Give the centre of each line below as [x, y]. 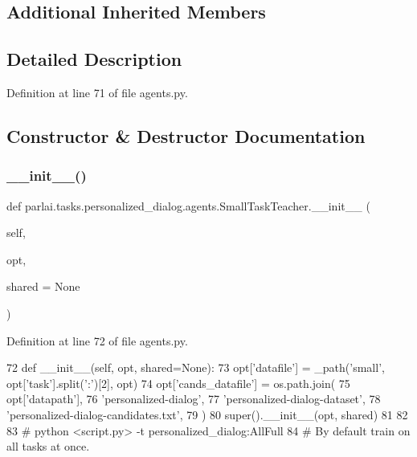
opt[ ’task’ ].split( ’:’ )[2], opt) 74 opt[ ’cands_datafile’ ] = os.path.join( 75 [178, 383]
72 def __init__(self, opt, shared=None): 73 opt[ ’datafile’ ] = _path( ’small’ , [196, 367]
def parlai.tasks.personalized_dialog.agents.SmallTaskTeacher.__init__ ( [188, 205]
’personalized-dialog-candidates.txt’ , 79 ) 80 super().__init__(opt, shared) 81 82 [207, 414]
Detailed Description [94, 59]
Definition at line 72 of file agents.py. [97, 340]
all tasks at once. [48, 446]
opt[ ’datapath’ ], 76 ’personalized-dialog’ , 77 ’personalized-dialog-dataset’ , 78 [194, 399]
